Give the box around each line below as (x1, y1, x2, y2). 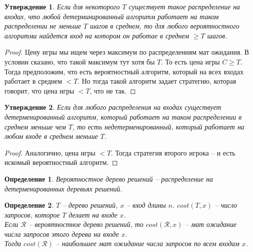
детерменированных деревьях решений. (4, 183, 122, 193)
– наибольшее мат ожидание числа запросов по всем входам (56, 238, 240, 249)
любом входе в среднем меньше (4, 131, 98, 141)
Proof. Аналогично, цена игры (4, 147, 96, 157)
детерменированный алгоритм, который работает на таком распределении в (4, 111, 242, 122)
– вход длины (126, 200, 166, 210)
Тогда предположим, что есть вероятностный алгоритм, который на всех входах (4, 66, 244, 76)
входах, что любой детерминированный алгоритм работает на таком (4, 11, 219, 21)
